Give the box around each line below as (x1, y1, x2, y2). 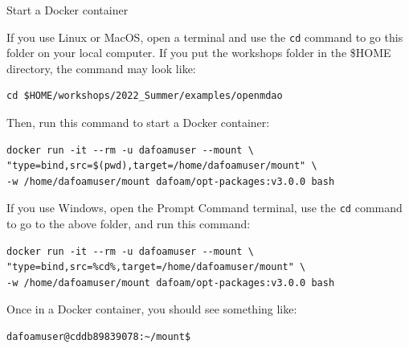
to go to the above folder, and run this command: (6, 215, 251, 232)
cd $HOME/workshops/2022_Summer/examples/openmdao (6, 90, 283, 102)
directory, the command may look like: (6, 59, 196, 76)
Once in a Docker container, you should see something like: (6, 301, 297, 317)
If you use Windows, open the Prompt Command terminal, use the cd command (6, 199, 403, 216)
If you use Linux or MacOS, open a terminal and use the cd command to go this (6, 28, 403, 45)
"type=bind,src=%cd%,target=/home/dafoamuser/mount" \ (6, 261, 306, 273)
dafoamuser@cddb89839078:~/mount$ (6, 331, 191, 343)
